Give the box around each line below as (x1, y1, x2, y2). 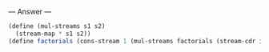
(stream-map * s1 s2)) (15, 30, 91, 38)
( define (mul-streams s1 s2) (8, 22, 106, 30)
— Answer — (8, 7, 52, 16)
